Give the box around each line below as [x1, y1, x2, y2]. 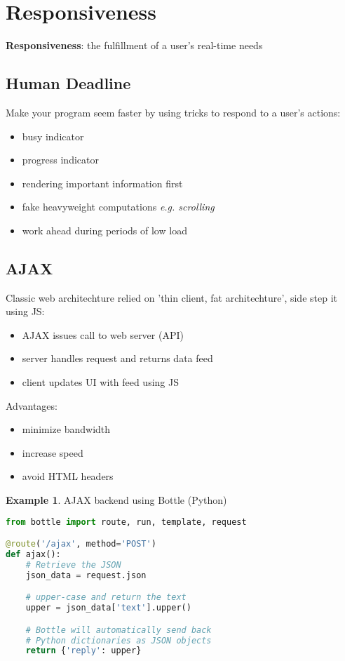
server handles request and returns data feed [22, 351, 213, 366]
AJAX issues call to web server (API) [22, 327, 184, 342]
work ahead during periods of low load [22, 222, 187, 237]
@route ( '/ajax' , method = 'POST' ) [6, 539, 156, 549]
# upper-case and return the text [25, 592, 187, 603]
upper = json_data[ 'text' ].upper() [25, 603, 191, 613]
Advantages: [6, 398, 57, 413]
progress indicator [22, 152, 99, 167]
